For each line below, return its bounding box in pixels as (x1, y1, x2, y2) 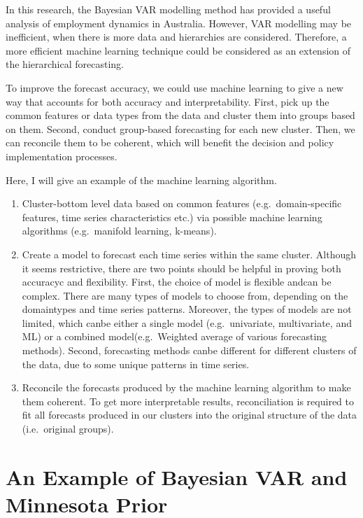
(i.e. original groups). (22, 421, 114, 436)
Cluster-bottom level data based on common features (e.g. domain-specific (22, 196, 342, 211)
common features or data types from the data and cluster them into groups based (6, 108, 355, 122)
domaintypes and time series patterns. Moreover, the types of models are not (22, 302, 352, 316)
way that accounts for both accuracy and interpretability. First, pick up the (6, 94, 329, 108)
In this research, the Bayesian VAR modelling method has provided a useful (6, 2, 331, 16)
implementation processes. (6, 148, 118, 163)
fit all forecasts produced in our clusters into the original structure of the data (22, 407, 357, 422)
